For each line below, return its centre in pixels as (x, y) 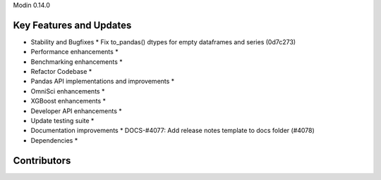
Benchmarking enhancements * (77, 62)
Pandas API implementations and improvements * (103, 82)
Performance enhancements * (75, 52)
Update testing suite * (62, 121)
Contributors (42, 161)
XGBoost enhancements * (68, 101)
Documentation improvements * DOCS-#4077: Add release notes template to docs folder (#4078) (173, 131)
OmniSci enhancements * (68, 91)
